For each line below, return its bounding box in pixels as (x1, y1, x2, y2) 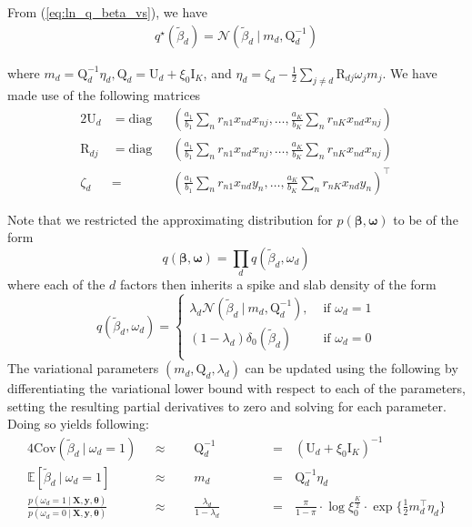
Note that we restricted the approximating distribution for (7, 209, 333, 228)
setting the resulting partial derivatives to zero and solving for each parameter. (7, 396, 447, 415)
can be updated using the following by (245, 359, 458, 378)
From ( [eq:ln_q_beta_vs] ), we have (7, 3, 208, 21)
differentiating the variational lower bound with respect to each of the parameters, (7, 379, 466, 398)
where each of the (7, 275, 105, 294)
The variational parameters (7, 359, 159, 378)
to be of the (393, 209, 458, 228)
